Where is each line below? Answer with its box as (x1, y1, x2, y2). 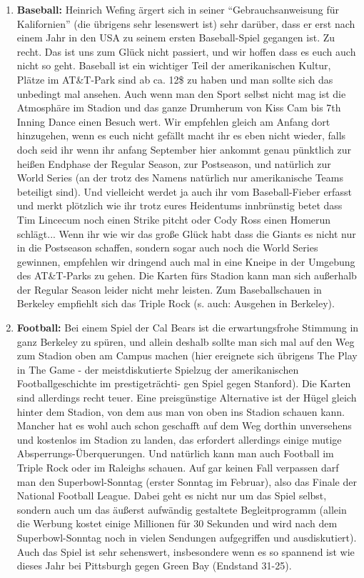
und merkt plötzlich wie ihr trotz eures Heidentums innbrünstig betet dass (16, 198, 343, 213)
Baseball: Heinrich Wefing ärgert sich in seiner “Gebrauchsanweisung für (16, 2, 339, 16)
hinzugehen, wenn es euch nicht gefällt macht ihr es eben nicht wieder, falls (16, 128, 346, 143)
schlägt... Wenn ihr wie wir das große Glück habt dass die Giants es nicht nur (16, 226, 356, 241)
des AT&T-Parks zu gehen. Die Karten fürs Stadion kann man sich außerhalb (16, 268, 357, 283)
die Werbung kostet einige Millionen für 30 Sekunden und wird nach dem (16, 516, 338, 531)
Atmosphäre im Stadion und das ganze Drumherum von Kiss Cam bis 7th (16, 100, 341, 115)
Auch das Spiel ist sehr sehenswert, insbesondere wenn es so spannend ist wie (16, 544, 355, 559)
